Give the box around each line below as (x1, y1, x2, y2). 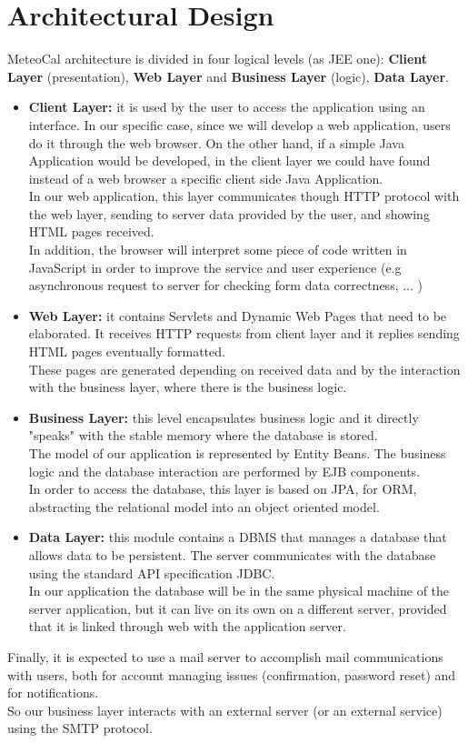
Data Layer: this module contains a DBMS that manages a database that (28, 527, 447, 547)
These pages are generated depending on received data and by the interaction (28, 359, 461, 378)
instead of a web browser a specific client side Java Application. (28, 168, 383, 187)
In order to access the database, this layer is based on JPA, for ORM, (28, 479, 417, 498)
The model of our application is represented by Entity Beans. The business (28, 444, 446, 462)
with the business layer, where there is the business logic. (28, 377, 347, 397)
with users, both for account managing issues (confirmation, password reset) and (7, 665, 456, 684)
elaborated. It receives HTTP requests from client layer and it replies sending (28, 324, 460, 343)
